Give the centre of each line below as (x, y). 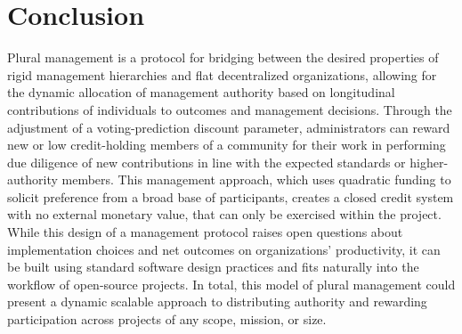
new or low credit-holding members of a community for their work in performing (227, 145)
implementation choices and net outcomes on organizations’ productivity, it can (224, 249)
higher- (429, 162)
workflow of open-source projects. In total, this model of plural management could (231, 284)
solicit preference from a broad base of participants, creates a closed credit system (231, 196)
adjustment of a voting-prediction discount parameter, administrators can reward (229, 127)
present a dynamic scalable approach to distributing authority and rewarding (217, 301)
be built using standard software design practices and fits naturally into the (213, 267)
